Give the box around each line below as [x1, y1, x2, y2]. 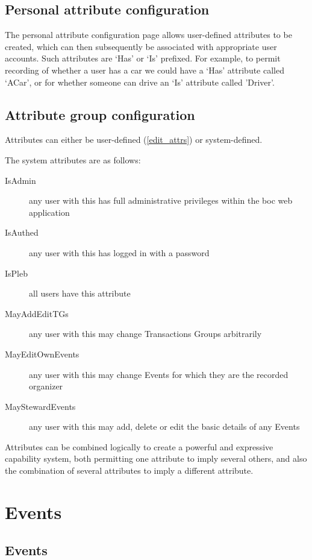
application [29, 206, 70, 218]
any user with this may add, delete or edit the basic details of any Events [29, 420, 300, 433]
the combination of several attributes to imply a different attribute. [5, 464, 254, 477]
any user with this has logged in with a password [29, 246, 210, 259]
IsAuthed [5, 226, 39, 239]
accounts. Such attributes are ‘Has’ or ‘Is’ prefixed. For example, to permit [5, 52, 281, 64]
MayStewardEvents [5, 400, 76, 412]
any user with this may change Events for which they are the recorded [29, 368, 289, 380]
